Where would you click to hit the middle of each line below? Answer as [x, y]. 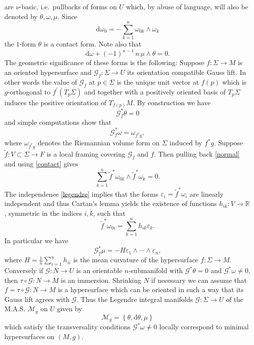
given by [69, 309]
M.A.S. [15, 309]
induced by [186, 143]
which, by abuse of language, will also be [187, 6]
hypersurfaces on [30, 336]
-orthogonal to [29, 91]
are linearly [207, 194]
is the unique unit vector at [158, 81]
